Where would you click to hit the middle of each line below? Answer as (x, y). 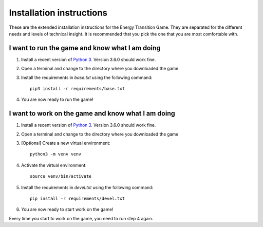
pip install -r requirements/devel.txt (77, 199)
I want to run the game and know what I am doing (85, 48)
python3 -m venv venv (56, 154)
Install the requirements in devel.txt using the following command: (87, 187)
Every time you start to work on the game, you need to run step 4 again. (81, 218)
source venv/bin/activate (61, 176)
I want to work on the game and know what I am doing (92, 114)
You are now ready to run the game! (57, 99)
